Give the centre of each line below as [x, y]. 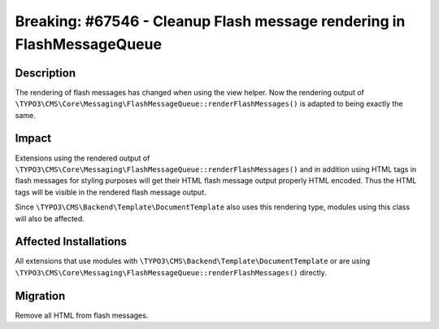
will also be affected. [50, 218]
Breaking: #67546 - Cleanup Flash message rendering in [210, 21]
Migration [40, 296]
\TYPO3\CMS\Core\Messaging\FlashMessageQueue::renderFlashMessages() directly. [171, 272]
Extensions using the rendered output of [83, 158]
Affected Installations [71, 241]
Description [46, 73]
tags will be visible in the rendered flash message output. [111, 192]
